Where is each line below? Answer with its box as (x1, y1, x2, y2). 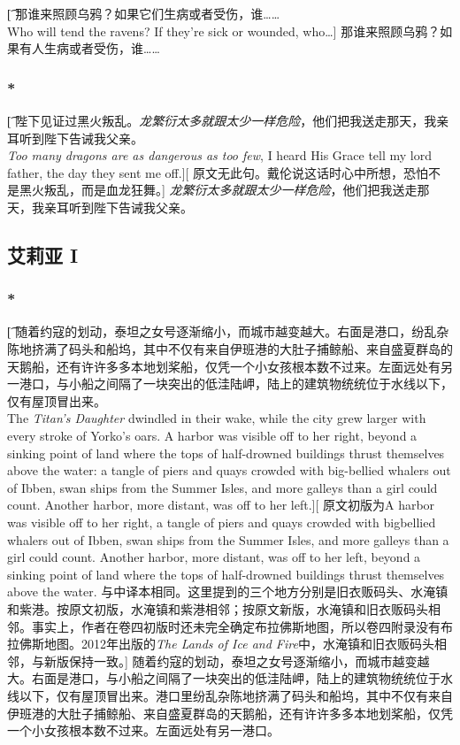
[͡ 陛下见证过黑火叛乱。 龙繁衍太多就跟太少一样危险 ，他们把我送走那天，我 (7, 111, 437, 129)
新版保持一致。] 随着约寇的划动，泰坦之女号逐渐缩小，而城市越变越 (43, 651, 430, 670)
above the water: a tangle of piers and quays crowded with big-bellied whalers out (7, 461, 451, 480)
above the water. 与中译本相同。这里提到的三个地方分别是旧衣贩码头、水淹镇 (7, 582, 448, 601)
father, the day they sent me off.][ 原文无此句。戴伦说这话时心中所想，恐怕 (7, 163, 429, 181)
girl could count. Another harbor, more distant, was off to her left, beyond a (7, 548, 421, 566)
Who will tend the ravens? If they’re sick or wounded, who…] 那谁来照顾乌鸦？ (7, 21, 441, 40)
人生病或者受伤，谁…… (31, 39, 160, 58)
